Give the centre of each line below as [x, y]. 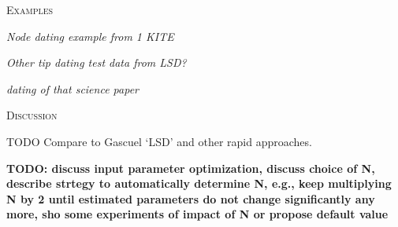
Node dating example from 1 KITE [90, 36]
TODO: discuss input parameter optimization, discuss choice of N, [191, 168]
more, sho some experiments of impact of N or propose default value [197, 214]
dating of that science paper [73, 88]
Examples [30, 9]
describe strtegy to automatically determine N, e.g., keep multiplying [199, 183]
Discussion [32, 115]
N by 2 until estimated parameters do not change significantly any [191, 198]
